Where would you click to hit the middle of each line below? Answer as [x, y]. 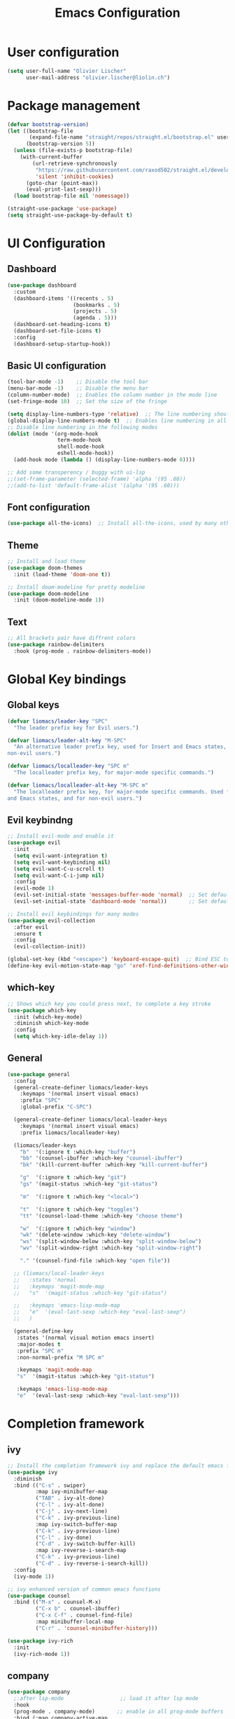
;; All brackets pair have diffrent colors [72, 638]
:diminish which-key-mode [51, 1024]
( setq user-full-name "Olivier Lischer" [67, 71]
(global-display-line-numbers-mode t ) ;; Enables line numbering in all [117, 421]
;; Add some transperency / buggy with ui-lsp [76, 472]
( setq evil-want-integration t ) [61, 856]
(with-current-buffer [51, 157]
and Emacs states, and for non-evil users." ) [74, 798]
